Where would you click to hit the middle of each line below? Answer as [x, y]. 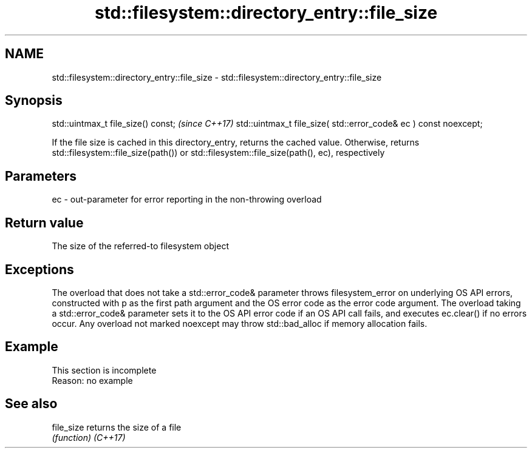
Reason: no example [92, 380]
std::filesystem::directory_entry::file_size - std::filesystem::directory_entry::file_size [217, 77]
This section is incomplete [104, 370]
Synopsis [34, 101]
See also [31, 404]
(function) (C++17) [89, 437]
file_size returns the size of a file [117, 427]
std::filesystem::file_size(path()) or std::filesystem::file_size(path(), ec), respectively [218, 153]
